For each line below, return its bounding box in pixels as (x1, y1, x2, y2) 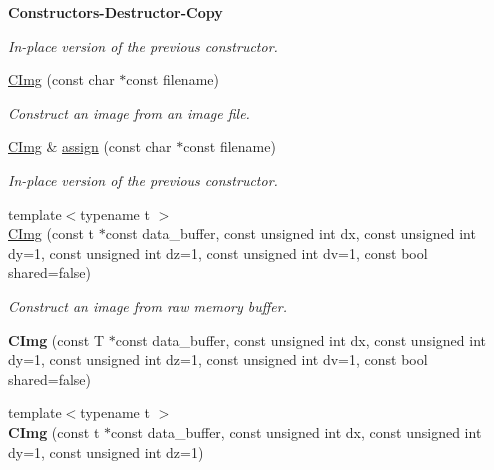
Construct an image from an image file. (8, 102, 250, 123)
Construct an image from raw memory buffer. (8, 295, 287, 316)
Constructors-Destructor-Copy (8, 2, 223, 22)
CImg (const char (8, 69, 115, 90)
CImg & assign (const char (8, 136, 172, 157)
